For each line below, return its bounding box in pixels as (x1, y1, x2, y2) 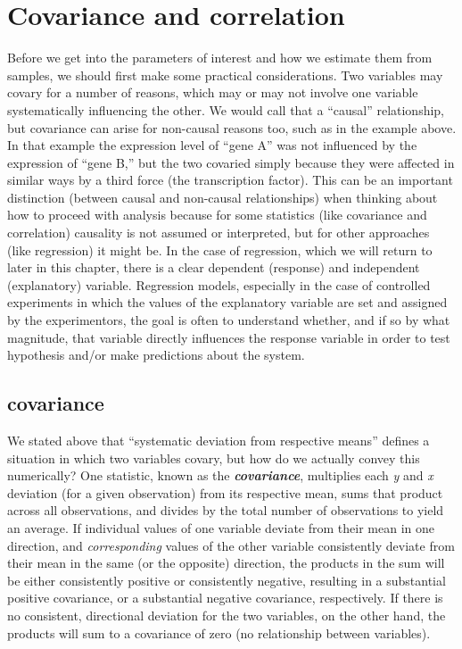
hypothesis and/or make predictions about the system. (7, 345, 305, 364)
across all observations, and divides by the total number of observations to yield (7, 501, 444, 520)
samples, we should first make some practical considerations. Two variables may (7, 65, 443, 84)
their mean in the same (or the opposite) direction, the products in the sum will (7, 553, 445, 572)
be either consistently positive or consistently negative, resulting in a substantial (7, 570, 446, 589)
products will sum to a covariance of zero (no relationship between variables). (7, 623, 431, 642)
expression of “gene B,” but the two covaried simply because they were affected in (7, 153, 455, 171)
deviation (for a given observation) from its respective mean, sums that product (7, 483, 443, 502)
